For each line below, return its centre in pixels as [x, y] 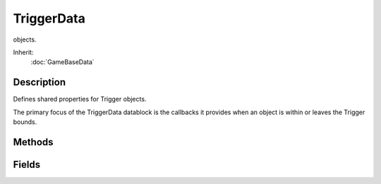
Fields [27, 165]
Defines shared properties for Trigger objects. [80, 99]
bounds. [25, 122]
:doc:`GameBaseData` [62, 62]
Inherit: [23, 52]
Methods [33, 142]
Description [40, 82]
